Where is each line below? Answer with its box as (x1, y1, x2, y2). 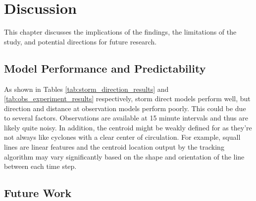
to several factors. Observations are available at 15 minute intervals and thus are (4, 113, 248, 123)
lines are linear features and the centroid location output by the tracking (4, 142, 224, 152)
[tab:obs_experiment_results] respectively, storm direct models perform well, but (4, 93, 251, 104)
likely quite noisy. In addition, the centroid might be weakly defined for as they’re (4, 122, 252, 132)
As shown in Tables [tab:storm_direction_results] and (4, 83, 169, 94)
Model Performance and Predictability (4, 60, 206, 76)
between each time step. (4, 161, 77, 171)
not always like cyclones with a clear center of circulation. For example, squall (4, 132, 241, 142)
